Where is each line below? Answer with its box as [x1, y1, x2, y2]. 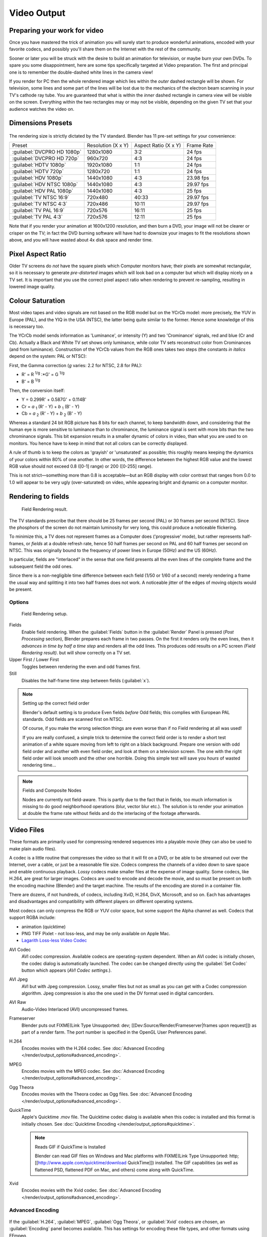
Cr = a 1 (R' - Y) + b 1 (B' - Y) [21, 403, 80, 411]
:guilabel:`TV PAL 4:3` [12, 213, 63, 220]
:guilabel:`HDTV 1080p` [12, 161, 66, 168]
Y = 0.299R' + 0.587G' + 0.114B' [21, 396, 87, 403]
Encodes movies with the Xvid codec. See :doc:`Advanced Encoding [21, 1188, 161, 1193]
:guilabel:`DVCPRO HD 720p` [12, 155, 79, 162]
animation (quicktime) [21, 923, 66, 930]
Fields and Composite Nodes [22, 787, 82, 794]
